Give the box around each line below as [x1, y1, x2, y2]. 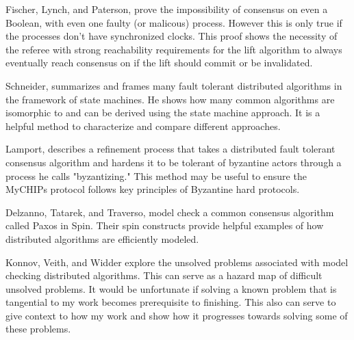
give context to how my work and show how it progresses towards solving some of [5, 308, 348, 322]
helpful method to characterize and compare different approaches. [5, 118, 281, 133]
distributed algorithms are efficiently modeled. [5, 231, 199, 246]
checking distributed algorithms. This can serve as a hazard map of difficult [5, 268, 323, 283]
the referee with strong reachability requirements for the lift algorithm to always [5, 42, 342, 56]
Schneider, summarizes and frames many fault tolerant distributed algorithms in [5, 78, 342, 92]
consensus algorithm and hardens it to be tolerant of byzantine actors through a [5, 155, 342, 169]
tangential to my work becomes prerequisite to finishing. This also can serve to [5, 295, 336, 309]
